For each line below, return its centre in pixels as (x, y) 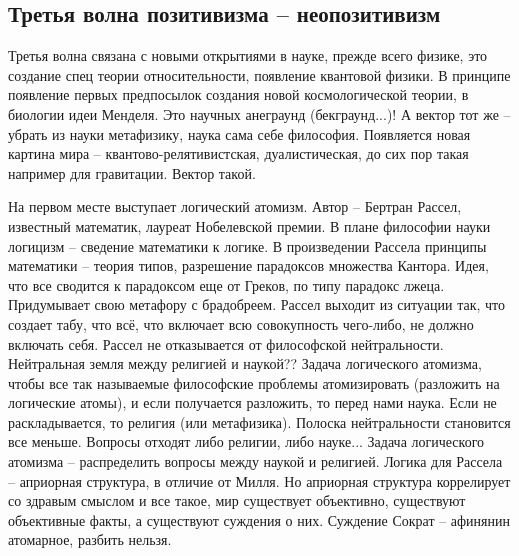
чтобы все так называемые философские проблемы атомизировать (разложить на (254, 382)
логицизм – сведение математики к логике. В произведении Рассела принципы (247, 245)
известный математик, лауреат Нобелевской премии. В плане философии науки (249, 225)
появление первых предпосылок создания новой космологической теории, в (238, 94)
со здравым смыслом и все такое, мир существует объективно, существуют (237, 500)
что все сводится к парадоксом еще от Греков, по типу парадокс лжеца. (226, 284)
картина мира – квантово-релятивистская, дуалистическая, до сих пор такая (238, 153)
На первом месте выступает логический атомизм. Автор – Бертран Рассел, (235, 206)
